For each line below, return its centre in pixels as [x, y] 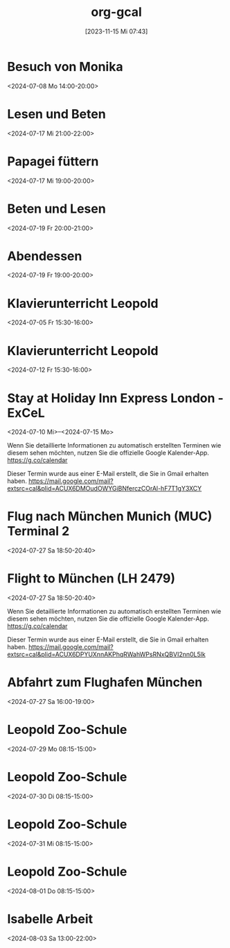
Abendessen [45, 256]
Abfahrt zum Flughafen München [105, 683]
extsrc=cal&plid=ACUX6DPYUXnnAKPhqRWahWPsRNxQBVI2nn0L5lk [106, 655]
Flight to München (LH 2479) [91, 579]
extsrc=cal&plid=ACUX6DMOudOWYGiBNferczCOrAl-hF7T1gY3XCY [105, 489]
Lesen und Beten [56, 114]
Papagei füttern [53, 161]
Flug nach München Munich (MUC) [110, 517]
